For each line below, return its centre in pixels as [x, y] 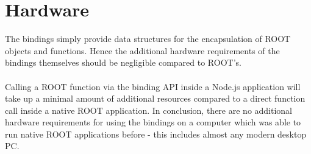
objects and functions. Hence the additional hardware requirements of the [142, 50]
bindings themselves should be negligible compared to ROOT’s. [123, 62]
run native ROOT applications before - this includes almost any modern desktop [156, 134]
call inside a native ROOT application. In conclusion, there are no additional [149, 110]
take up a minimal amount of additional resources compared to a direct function [155, 98]
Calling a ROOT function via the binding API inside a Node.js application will [153, 86]
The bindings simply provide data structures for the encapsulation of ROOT [148, 39]
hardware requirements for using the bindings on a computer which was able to [153, 122]
